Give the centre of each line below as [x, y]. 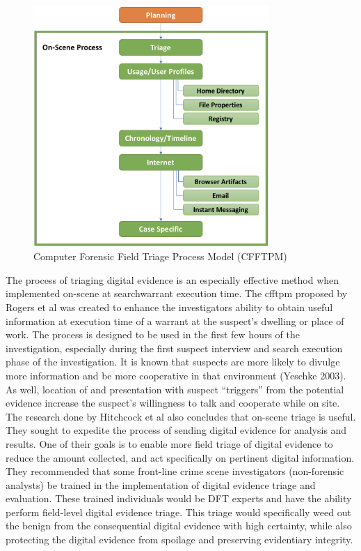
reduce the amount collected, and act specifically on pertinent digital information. [180, 457]
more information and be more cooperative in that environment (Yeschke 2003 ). [176, 375]
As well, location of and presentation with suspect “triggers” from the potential [175, 389]
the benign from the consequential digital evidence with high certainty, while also [179, 526]
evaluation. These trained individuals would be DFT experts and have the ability [179, 498]
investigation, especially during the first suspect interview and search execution [174, 348]
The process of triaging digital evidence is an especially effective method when [173, 279]
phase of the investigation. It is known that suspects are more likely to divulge [173, 362]
